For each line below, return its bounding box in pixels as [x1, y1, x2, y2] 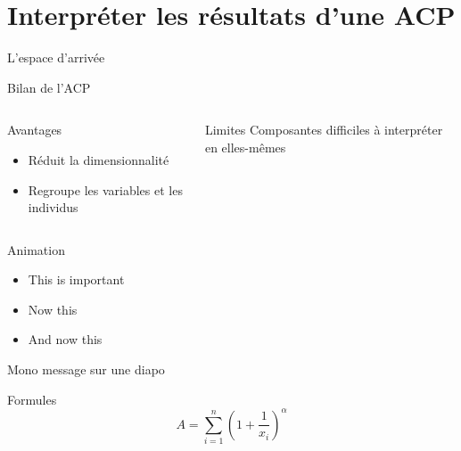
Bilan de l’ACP [7, 78, 91, 96]
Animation [7, 240, 65, 258]
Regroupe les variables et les [28, 180, 183, 199]
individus [28, 198, 78, 217]
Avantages [7, 120, 62, 139]
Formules [7, 389, 57, 408]
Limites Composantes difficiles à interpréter [204, 120, 443, 139]
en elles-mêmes [204, 137, 286, 156]
